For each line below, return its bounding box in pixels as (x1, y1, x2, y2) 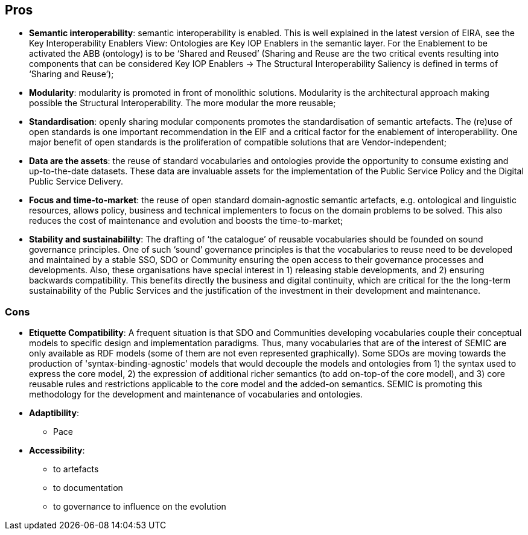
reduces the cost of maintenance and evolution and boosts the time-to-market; (29, 215, 343, 226)
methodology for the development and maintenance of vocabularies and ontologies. (29, 389, 363, 400)
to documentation (53, 483, 123, 493)
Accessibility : (29, 445, 85, 456)
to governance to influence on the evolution (53, 501, 226, 512)
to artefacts (53, 464, 99, 475)
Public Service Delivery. (29, 176, 124, 187)
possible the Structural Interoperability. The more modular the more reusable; (29, 98, 336, 109)
